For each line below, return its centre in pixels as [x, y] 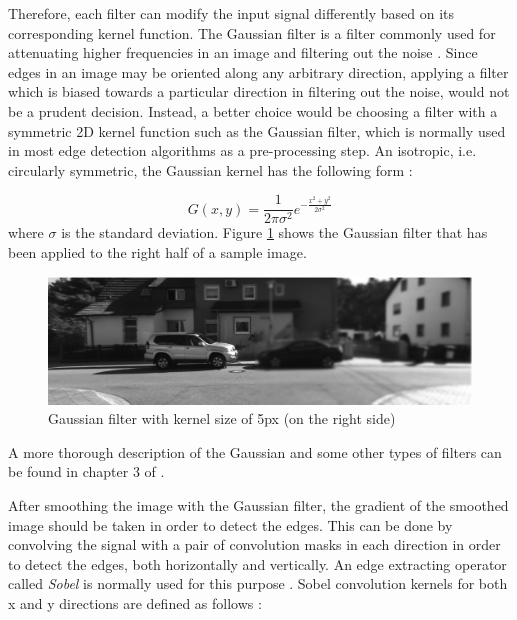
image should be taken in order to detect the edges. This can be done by [230, 524]
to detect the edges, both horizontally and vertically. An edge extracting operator [257, 563]
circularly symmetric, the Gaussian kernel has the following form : [210, 169]
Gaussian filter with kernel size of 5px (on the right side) [222, 418]
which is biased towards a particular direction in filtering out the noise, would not [259, 91]
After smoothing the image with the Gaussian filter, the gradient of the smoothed [258, 504]
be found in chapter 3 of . [86, 471]
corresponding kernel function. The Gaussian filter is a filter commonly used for [252, 32]
